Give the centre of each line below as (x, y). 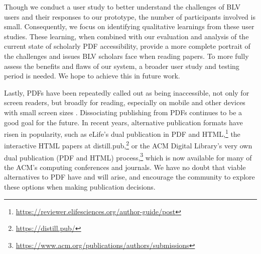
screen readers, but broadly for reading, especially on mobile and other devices (125, 102)
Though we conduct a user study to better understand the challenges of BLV (122, 7)
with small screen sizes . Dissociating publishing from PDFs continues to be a (123, 112)
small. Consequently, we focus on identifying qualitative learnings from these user (129, 26)
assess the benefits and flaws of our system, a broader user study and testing (122, 66)
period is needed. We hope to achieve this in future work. (92, 76)
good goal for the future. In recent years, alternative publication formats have (123, 122)
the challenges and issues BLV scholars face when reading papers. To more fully (126, 56)
